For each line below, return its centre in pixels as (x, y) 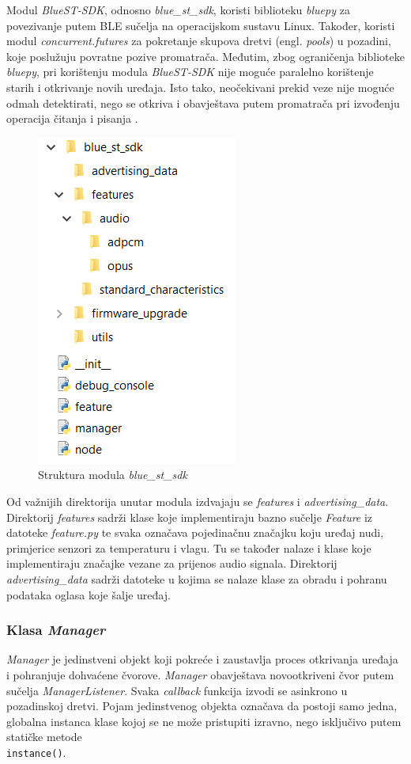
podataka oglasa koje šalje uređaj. (89, 594)
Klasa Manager (56, 630)
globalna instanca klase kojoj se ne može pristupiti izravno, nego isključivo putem (204, 721)
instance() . (36, 752)
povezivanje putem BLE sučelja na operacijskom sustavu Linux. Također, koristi (201, 25)
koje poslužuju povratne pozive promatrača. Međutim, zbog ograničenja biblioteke (205, 56)
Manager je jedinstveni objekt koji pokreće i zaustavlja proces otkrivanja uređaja (202, 659)
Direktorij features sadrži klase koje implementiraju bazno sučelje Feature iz (190, 517)
